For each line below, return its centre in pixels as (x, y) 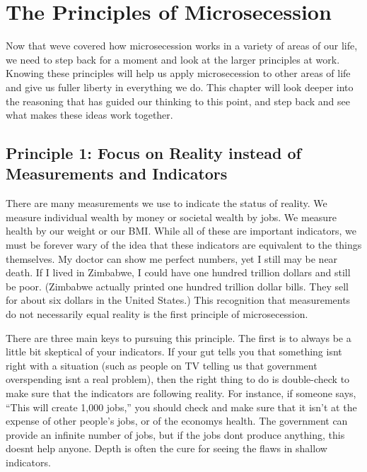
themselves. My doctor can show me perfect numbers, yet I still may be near (172, 258)
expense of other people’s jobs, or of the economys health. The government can (177, 421)
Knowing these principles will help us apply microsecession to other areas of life (178, 73)
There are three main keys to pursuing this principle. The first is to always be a (179, 337)
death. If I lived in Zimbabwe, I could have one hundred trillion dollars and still (178, 272)
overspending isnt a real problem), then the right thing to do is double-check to (178, 379)
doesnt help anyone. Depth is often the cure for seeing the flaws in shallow (167, 448)
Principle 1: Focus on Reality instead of (153, 153)
